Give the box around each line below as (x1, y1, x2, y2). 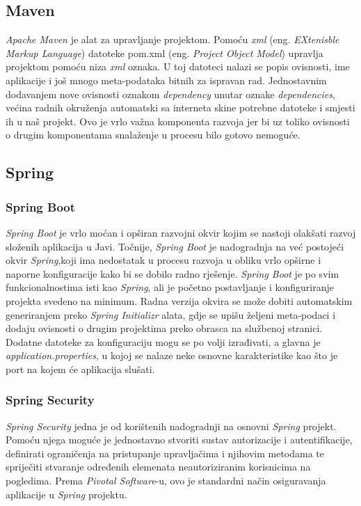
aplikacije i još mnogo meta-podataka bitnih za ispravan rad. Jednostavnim (6, 72, 327, 87)
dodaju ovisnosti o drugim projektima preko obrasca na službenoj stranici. (6, 321, 323, 335)
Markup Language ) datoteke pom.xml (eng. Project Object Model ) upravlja (6, 45, 323, 60)
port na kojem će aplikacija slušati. (6, 361, 155, 376)
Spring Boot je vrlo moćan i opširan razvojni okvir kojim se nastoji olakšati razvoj (6, 225, 356, 239)
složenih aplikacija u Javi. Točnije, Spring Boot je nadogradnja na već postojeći (6, 239, 344, 253)
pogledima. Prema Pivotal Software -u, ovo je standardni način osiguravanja (6, 473, 326, 488)
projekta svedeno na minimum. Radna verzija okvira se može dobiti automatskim (6, 293, 353, 308)
